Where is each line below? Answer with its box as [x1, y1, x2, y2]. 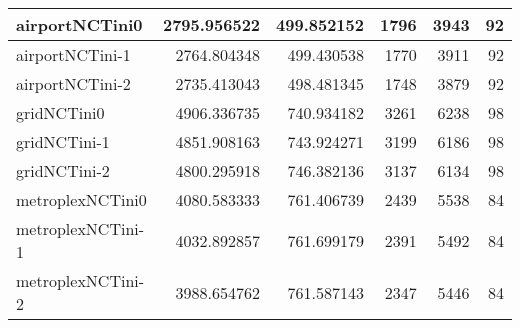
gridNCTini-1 [16, 130, 110, 153]
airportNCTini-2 [16, 72, 131, 95]
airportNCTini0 [16, 13, 143, 36]
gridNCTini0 [16, 101, 105, 124]
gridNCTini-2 [16, 159, 110, 182]
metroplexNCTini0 [16, 188, 147, 211]
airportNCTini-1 [16, 43, 131, 66]
